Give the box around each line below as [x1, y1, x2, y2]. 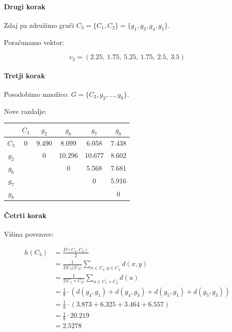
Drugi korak [4, 1, 46, 11]
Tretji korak [4, 70, 45, 80]
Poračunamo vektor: [4, 37, 65, 47]
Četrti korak [4, 210, 47, 220]
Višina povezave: [4, 229, 54, 239]
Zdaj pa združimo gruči [4, 20, 74, 30]
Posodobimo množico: [4, 89, 69, 99]
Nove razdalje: [4, 106, 46, 116]
